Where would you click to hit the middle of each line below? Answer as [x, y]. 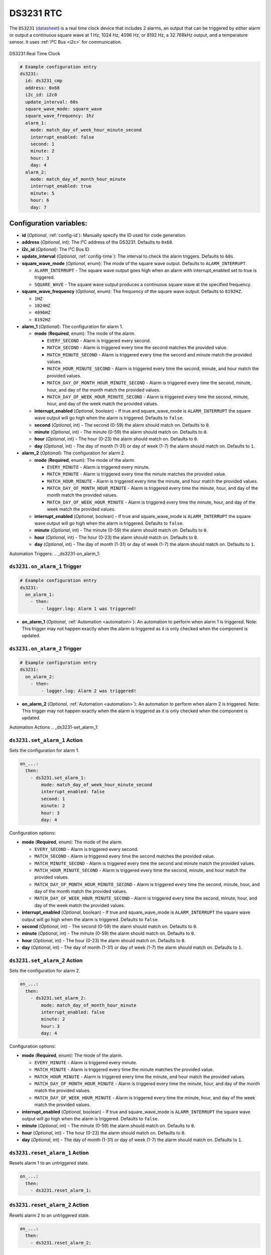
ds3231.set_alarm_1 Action [46, 740]
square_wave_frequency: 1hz [60, 116]
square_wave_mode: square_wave [64, 109]
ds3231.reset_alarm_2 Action [49, 1205]
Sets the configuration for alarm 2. [45, 971]
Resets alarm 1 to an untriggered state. [49, 1163]
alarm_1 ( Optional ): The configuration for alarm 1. [73, 327]
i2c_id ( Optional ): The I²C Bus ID [56, 249]
